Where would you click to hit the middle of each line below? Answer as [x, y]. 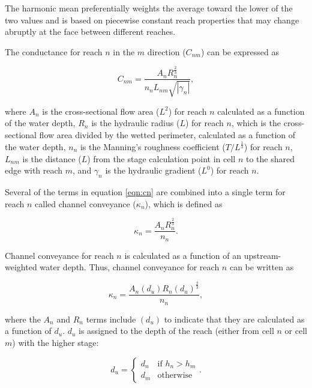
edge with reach [34, 170]
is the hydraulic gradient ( [153, 170]
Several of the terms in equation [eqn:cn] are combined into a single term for [145, 191]
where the [23, 319]
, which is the [256, 123]
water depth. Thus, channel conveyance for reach [130, 267]
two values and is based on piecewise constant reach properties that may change [152, 20]
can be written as [262, 267]
